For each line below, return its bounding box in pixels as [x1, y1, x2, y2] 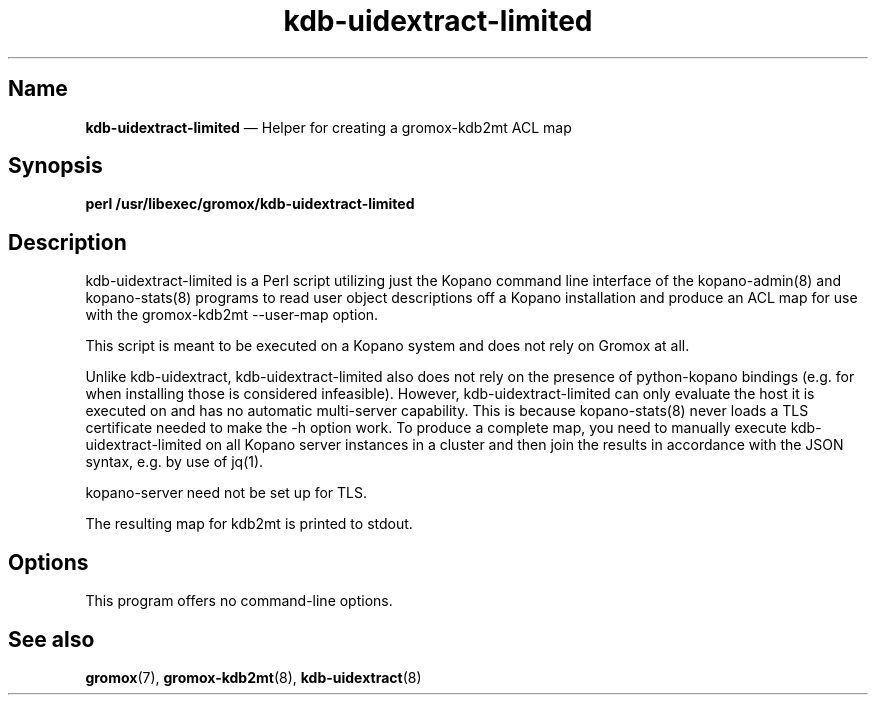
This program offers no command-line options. [85, 592, 393, 610]
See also [8, 626, 95, 652]
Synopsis [8, 153, 103, 179]
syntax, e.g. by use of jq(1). [85, 453, 264, 471]
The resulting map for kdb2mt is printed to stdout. [85, 515, 413, 533]
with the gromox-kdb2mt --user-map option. [85, 306, 379, 324]
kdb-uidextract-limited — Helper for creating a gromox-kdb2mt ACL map [85, 118, 572, 136]
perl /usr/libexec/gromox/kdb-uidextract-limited [85, 195, 415, 213]
